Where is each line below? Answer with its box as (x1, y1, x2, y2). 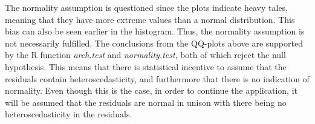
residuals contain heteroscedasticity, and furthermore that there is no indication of (5, 72, 310, 85)
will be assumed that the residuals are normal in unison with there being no (5, 96, 287, 108)
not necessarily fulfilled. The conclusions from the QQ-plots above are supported (5, 36, 303, 49)
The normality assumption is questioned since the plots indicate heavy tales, (5, 1, 288, 13)
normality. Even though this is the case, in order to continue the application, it (5, 84, 297, 97)
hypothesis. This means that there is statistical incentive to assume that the (5, 60, 287, 73)
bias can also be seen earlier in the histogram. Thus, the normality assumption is (5, 25, 305, 38)
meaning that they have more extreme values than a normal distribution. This (5, 13, 295, 25)
